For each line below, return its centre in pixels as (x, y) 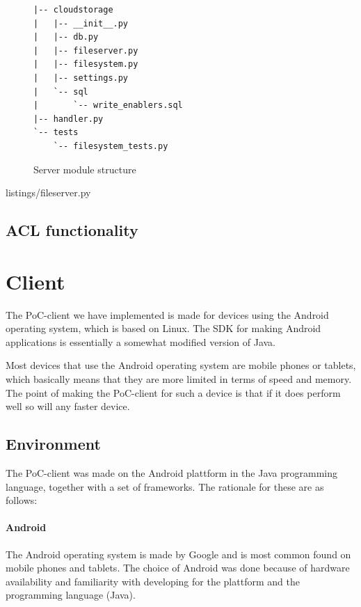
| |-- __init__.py (81, 23)
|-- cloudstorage (73, 10)
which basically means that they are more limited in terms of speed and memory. (179, 379)
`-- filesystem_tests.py (111, 146)
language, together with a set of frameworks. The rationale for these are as (165, 486)
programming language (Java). (71, 595)
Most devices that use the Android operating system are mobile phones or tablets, (181, 365)
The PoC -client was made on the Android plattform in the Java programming (172, 472)
